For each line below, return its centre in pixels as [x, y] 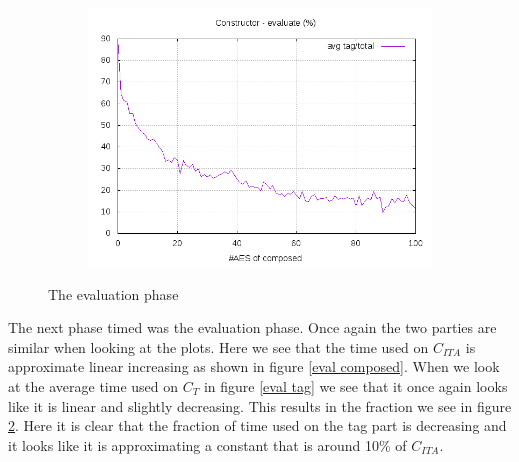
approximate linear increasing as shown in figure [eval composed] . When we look [254, 366]
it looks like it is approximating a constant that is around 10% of [207, 444]
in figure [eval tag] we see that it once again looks [355, 385]
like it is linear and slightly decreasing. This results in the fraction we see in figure [260, 405]
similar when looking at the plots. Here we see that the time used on [218, 346]
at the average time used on [93, 385]
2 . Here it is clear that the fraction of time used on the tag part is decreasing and [257, 425]
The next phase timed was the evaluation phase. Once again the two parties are [252, 327]
